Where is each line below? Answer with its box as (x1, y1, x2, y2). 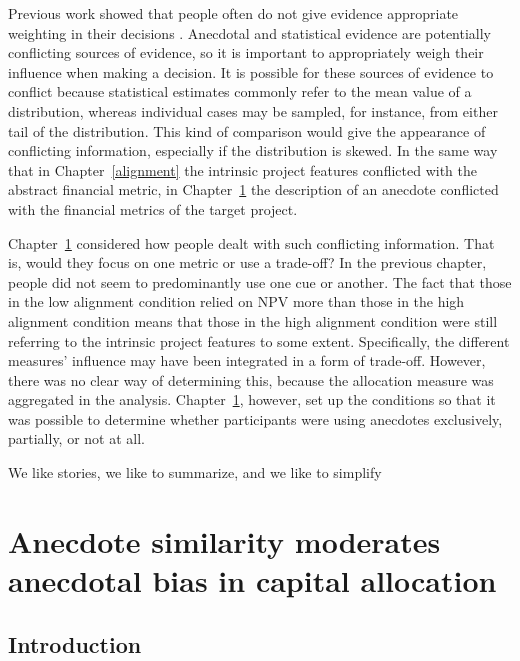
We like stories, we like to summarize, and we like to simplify (8, 462, 382, 483)
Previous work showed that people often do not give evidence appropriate (8, 3, 459, 23)
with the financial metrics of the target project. (8, 198, 298, 219)
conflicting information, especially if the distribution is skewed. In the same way (8, 140, 498, 161)
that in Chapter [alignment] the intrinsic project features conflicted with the (8, 159, 477, 180)
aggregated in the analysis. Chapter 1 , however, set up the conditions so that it (8, 389, 496, 410)
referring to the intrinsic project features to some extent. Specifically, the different (8, 330, 510, 351)
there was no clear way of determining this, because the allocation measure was (8, 369, 494, 390)
